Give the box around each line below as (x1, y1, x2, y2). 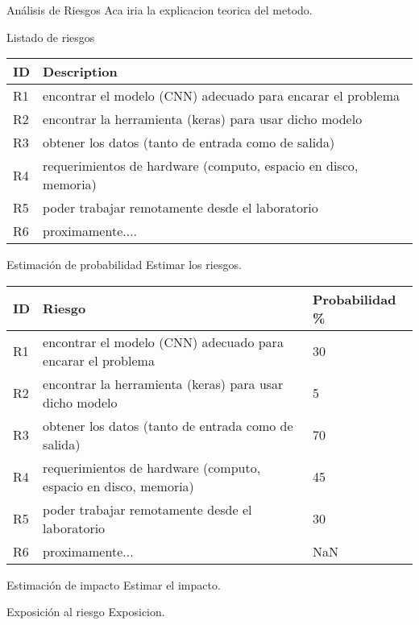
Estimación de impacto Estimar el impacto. (6, 576, 221, 593)
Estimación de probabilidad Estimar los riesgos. (6, 256, 242, 273)
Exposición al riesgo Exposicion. (6, 603, 165, 620)
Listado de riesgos (6, 28, 95, 45)
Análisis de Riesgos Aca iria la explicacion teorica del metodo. (6, 2, 313, 18)
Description (43, 62, 118, 81)
